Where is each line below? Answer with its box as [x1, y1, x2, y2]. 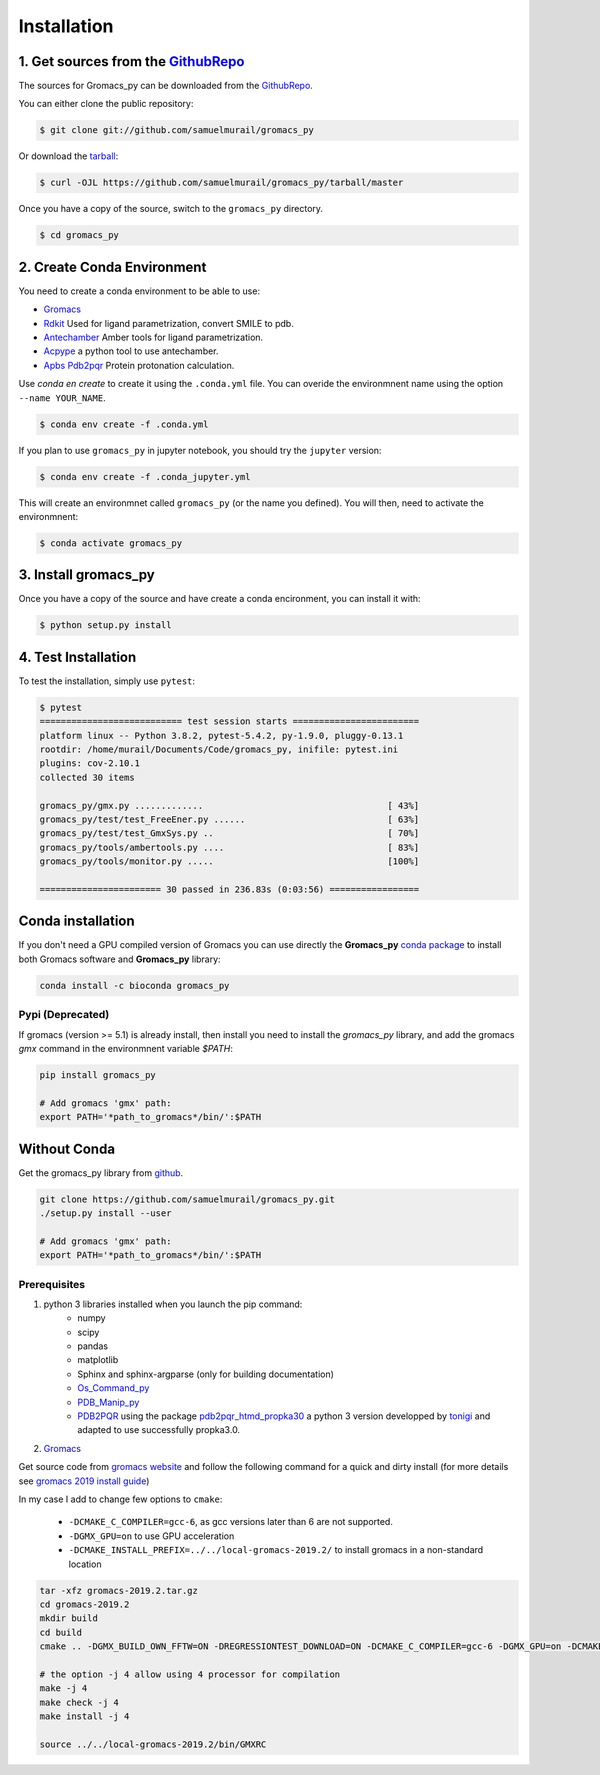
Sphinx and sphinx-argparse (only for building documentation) [77, 1368, 335, 1380]
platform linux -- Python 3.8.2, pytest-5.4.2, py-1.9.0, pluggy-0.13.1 [39, 730, 404, 741]
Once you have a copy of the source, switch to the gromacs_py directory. [18, 203, 324, 215]
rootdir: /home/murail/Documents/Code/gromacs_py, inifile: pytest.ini [39, 744, 399, 755]
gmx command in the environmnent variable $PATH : [18, 1042, 234, 1054]
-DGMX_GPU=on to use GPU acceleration [68, 1530, 235, 1542]
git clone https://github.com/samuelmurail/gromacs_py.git [39, 1193, 335, 1205]
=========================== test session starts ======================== [39, 716, 420, 727]
